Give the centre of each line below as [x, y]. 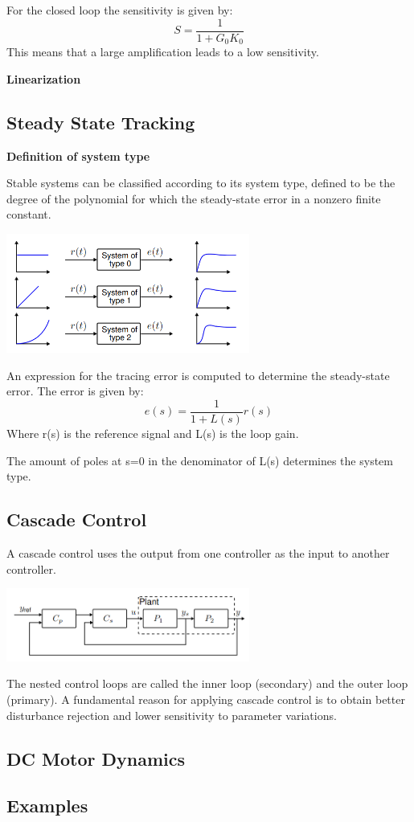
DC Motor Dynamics [96, 758]
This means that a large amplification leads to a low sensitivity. [163, 52]
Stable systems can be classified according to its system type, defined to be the [201, 183]
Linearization [44, 78]
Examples [47, 806]
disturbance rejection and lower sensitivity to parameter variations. [172, 715]
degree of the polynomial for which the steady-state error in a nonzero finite [194, 198]
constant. [29, 214]
